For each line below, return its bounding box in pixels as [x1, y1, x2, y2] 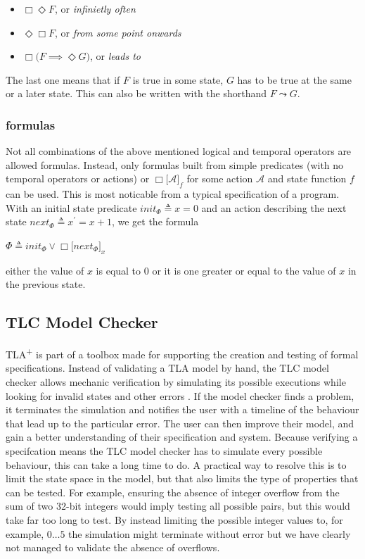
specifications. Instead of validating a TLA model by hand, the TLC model [6, 360, 329, 375]
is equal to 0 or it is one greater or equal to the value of [96, 263, 336, 277]
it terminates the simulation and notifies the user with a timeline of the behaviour [6, 402, 359, 417]
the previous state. [6, 277, 86, 291]
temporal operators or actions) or [6, 171, 150, 186]
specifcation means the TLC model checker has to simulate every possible [6, 443, 323, 458]
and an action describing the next [201, 200, 347, 215]
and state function [267, 171, 347, 186]
